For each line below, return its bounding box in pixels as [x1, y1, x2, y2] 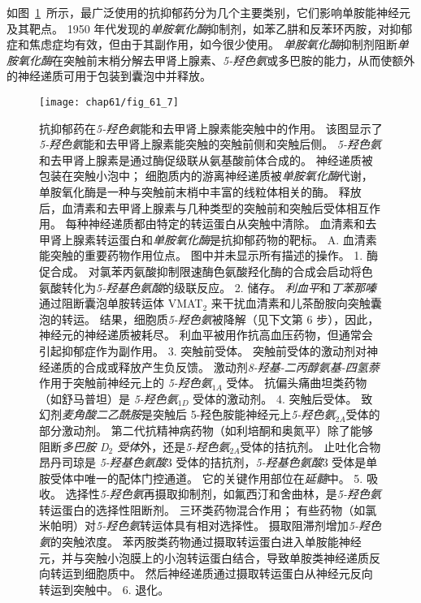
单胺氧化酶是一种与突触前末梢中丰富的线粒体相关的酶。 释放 [39, 183, 362, 200]
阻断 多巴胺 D [39, 437, 109, 454]
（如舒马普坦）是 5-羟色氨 [39, 390, 178, 407]
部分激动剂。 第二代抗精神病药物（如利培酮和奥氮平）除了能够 [39, 421, 373, 438]
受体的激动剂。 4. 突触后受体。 [193, 390, 358, 407]
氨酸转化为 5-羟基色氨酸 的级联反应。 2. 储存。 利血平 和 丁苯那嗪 [39, 278, 377, 295]
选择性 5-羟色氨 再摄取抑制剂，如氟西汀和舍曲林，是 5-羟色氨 [65, 485, 382, 502]
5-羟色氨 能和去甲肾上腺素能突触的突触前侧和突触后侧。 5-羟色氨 [39, 136, 382, 153]
